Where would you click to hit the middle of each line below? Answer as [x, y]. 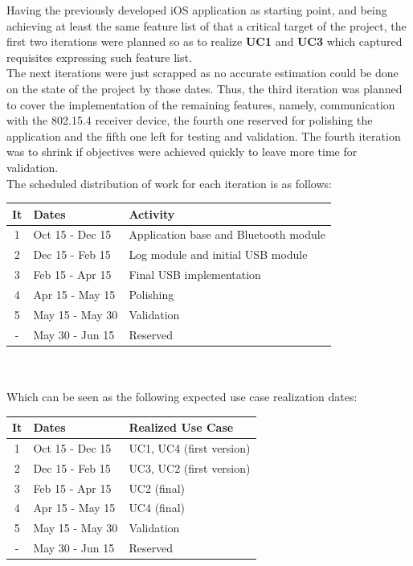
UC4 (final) [157, 508]
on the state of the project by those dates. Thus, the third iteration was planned [204, 88]
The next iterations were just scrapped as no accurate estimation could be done [202, 73]
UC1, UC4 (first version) [190, 447]
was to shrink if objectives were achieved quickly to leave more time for [182, 152]
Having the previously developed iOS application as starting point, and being [197, 10]
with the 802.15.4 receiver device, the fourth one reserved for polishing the [190, 120]
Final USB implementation [195, 275]
